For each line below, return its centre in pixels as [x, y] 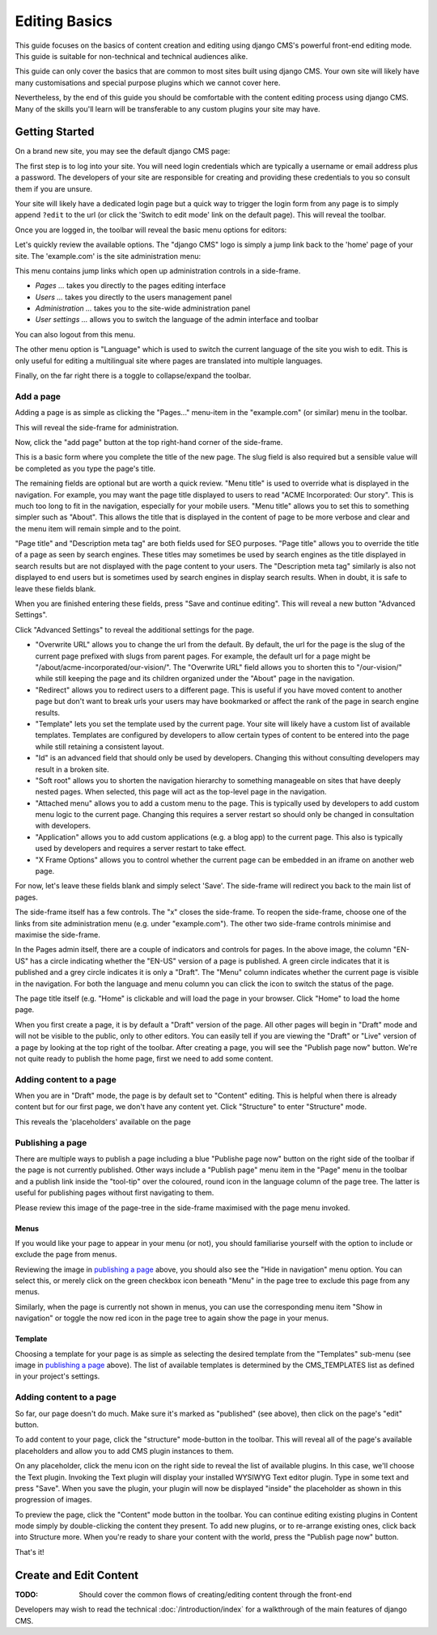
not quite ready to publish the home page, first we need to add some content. [144, 1058]
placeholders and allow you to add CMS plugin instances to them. [124, 1451]
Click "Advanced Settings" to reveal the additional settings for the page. [135, 629]
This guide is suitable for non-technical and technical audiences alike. [132, 56]
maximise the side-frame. [57, 934]
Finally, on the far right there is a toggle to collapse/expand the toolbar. [133, 375]
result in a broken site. [72, 769]
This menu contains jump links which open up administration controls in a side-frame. [158, 270]
